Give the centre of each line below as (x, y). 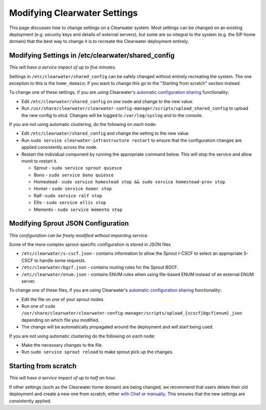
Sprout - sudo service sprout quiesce (78, 168)
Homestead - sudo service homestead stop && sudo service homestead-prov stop (130, 182)
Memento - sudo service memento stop (78, 209)
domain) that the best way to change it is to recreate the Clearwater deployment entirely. (99, 41)
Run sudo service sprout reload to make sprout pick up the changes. (98, 352)
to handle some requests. (60, 260)
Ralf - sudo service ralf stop (68, 196)
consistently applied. (30, 401)
